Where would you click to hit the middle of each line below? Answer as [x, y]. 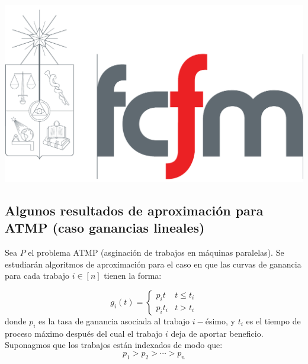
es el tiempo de [273, 320]
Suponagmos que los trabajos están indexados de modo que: [114, 345]
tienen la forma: [133, 276]
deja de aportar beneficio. [217, 333]
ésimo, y [220, 320]
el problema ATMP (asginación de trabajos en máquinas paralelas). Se [156, 252]
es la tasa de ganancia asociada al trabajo [114, 320]
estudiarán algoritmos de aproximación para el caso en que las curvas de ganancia [153, 264]
